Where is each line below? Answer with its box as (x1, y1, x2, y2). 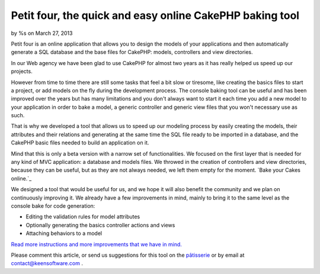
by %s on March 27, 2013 (11, 30, 73, 37)
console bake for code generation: (11, 202, 95, 209)
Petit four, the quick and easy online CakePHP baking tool (11, 9, 299, 22)
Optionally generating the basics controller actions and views (25, 221, 175, 228)
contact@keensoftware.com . (11, 260, 83, 267)
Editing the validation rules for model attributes (25, 213, 140, 220)
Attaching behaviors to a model (25, 230, 103, 237)
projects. (11, 68, 33, 75)
